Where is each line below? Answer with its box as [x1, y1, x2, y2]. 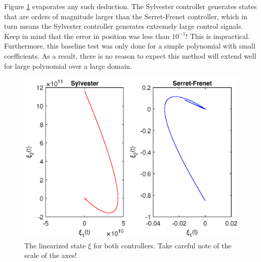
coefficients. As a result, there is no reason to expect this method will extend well [4, 50, 256, 61]
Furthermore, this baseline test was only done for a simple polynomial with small [4, 40, 255, 51]
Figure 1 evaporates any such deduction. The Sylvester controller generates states [4, 1, 257, 11]
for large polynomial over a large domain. [4, 60, 132, 71]
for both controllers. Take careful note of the [93, 240, 232, 250]
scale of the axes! [24, 250, 77, 260]
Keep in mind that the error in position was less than [4, 30, 170, 41]
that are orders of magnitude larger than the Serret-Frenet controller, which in [4, 11, 247, 21]
